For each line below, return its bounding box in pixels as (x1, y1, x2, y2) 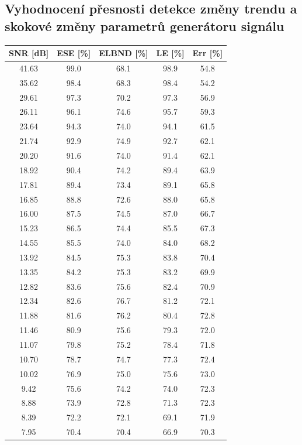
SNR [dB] (9, 47, 49, 59)
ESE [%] (57, 47, 91, 59)
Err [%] (192, 47, 223, 59)
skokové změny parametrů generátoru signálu (5, 16, 284, 35)
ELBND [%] (99, 47, 148, 59)
